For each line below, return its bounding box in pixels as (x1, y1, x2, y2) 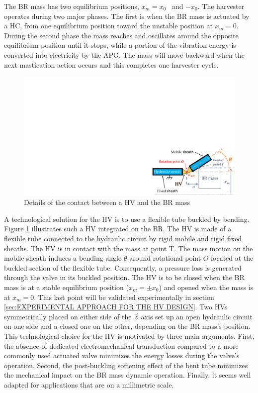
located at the (211, 253, 254, 263)
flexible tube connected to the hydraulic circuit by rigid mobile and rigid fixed (4, 233, 242, 244)
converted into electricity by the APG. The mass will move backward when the (4, 49, 245, 60)
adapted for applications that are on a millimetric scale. (4, 379, 174, 390)
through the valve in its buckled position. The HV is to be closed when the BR (4, 272, 245, 283)
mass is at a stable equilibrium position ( (4, 282, 129, 292)
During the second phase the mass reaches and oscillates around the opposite (4, 30, 239, 40)
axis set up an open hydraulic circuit (141, 311, 253, 321)
